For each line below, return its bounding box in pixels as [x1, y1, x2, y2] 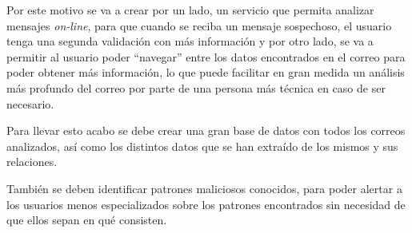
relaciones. [6, 153, 58, 170]
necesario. [6, 95, 54, 112]
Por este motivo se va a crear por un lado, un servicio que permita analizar [6, 2, 374, 18]
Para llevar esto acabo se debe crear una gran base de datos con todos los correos [6, 122, 406, 139]
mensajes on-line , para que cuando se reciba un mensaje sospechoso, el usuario [6, 17, 392, 34]
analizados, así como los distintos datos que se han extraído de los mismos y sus [6, 137, 398, 154]
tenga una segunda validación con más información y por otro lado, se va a [6, 33, 374, 49]
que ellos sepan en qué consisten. [6, 211, 167, 228]
